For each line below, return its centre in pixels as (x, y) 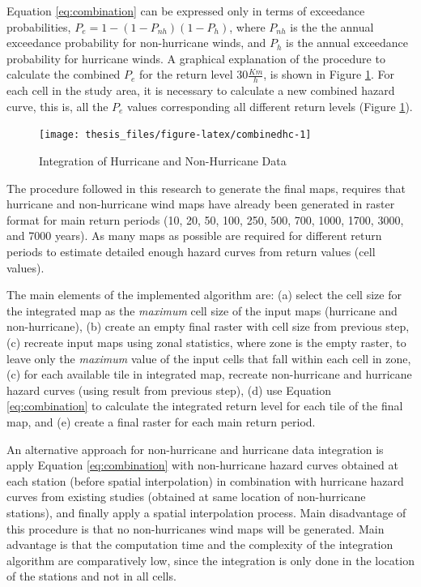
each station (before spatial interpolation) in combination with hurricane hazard (205, 480)
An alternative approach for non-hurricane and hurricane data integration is (195, 449)
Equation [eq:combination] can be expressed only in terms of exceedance (186, 11)
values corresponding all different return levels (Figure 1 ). (270, 106)
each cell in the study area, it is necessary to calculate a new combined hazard (201, 90)
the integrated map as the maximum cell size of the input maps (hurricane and (202, 310)
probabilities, (39, 26)
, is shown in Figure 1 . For (329, 74)
